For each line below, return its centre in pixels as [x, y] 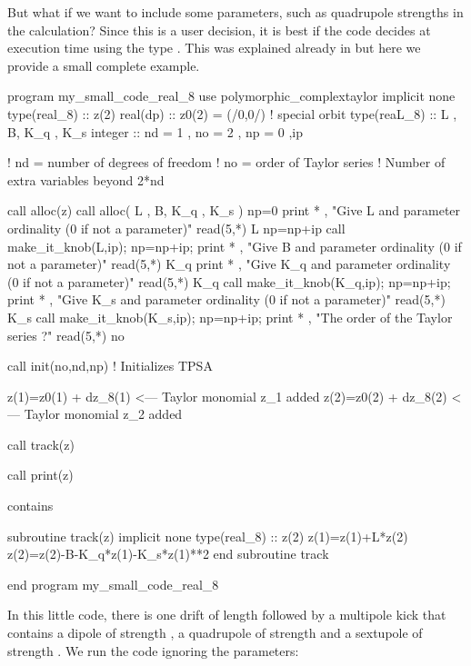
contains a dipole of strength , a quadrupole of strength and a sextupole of [215, 633]
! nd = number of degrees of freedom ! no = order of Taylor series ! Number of [226, 162]
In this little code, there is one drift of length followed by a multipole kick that [227, 615]
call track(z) [41, 444]
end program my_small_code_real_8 [113, 584]
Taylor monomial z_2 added [103, 414]
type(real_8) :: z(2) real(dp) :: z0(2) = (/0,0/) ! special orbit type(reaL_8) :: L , [232, 113]
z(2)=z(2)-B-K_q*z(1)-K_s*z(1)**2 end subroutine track [168, 554]
